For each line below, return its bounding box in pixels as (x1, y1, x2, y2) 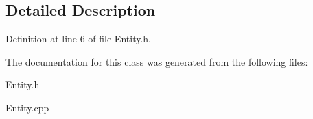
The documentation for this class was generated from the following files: (5, 54, 308, 68)
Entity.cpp (5, 100, 49, 114)
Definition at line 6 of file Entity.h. (5, 31, 151, 46)
